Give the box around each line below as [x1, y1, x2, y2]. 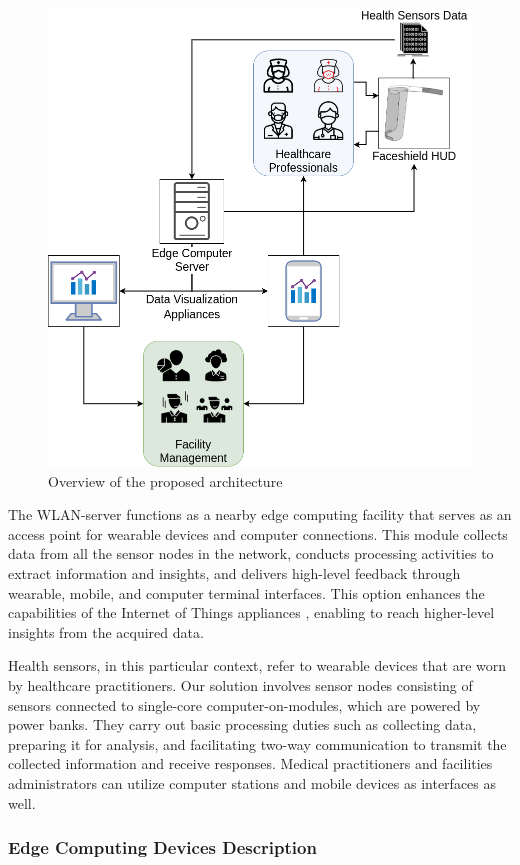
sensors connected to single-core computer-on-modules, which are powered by [8, 694, 481, 715]
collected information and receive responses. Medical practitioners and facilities [8, 753, 493, 774]
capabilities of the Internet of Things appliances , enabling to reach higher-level [8, 602, 495, 623]
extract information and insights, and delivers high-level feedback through [8, 563, 461, 583]
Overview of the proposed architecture [48, 470, 283, 491]
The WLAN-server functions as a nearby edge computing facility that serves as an [8, 504, 512, 525]
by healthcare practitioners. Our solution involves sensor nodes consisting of [8, 674, 473, 695]
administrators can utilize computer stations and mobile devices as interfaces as [8, 772, 497, 793]
